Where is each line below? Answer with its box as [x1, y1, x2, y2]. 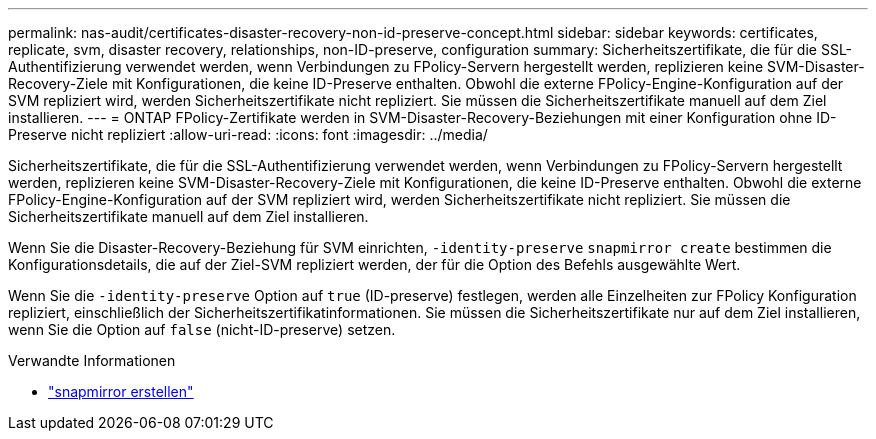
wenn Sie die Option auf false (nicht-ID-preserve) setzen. [8, 321, 396, 338]
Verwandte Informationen [8, 352, 176, 369]
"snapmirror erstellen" [48, 383, 194, 400]
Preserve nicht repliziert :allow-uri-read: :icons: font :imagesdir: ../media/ [8, 126, 488, 143]
